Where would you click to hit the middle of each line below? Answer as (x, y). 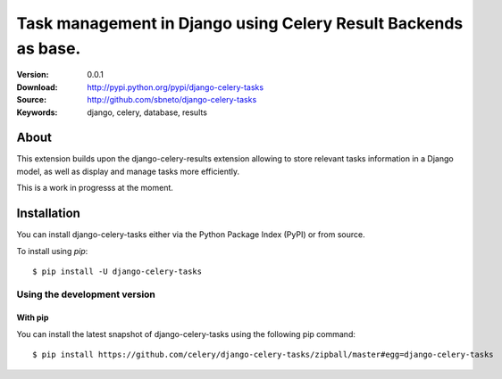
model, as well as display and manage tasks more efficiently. (128, 171)
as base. (49, 48)
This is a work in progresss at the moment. (95, 188)
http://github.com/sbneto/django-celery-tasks (172, 100)
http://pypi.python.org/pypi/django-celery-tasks (175, 87)
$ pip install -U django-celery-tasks (117, 271)
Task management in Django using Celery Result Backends (240, 23)
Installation (48, 214)
